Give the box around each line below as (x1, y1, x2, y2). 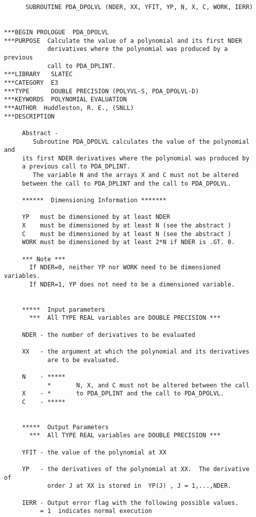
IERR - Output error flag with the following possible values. (22, 499, 239, 506)
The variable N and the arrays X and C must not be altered (33, 171, 239, 179)
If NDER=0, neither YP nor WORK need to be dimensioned (29, 264, 221, 271)
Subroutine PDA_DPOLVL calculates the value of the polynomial (33, 138, 249, 145)
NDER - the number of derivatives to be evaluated (22, 331, 196, 338)
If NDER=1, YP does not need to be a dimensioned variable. (29, 280, 235, 288)
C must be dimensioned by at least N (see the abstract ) (22, 230, 232, 238)
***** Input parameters (22, 306, 105, 313)
